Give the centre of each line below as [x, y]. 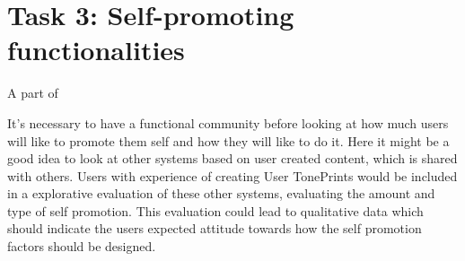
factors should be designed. [82, 246]
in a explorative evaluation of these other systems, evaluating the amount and [221, 193]
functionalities [96, 50]
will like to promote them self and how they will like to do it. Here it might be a [228, 140]
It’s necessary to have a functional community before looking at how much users [228, 122]
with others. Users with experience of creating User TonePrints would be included [232, 175]
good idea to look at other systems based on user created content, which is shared [232, 158]
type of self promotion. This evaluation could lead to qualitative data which [215, 210]
